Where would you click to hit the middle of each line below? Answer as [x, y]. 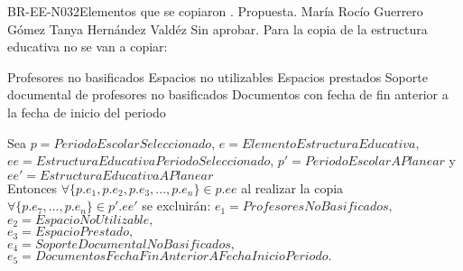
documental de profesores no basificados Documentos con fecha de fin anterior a [228, 94]
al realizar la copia [292, 187]
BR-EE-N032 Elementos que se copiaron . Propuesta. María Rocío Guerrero [215, 11]
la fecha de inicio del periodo [87, 112]
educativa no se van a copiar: [88, 47]
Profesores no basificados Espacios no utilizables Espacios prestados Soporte [218, 76]
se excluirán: [176, 206]
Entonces [32, 187]
